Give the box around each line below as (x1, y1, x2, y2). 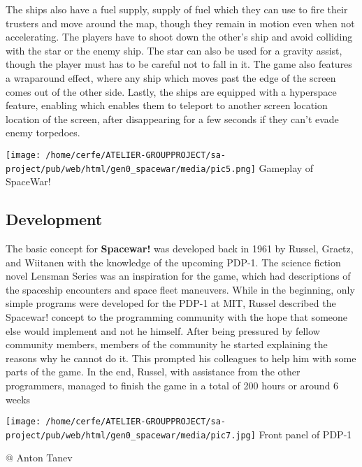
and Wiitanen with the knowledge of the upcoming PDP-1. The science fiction (6, 254, 341, 269)
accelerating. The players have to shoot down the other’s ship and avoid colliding (6, 29, 353, 44)
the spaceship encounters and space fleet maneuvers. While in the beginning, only (6, 282, 355, 296)
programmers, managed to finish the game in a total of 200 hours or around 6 (6, 378, 339, 392)
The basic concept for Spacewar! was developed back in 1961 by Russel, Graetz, (6, 241, 354, 256)
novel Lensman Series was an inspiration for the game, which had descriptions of (6, 268, 351, 283)
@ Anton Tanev (6, 450, 73, 465)
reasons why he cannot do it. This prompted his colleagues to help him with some (6, 350, 356, 365)
